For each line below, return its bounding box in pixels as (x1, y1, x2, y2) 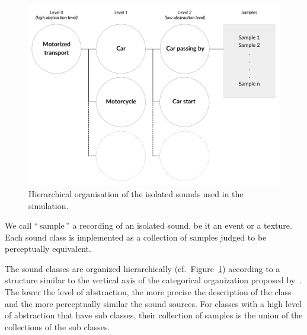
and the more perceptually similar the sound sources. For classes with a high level (5, 297, 302, 309)
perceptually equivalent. (5, 242, 91, 255)
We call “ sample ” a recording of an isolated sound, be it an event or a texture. (5, 219, 292, 232)
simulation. (28, 199, 69, 211)
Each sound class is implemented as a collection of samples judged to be (5, 230, 267, 243)
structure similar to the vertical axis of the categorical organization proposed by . (5, 274, 302, 286)
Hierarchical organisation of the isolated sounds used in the (28, 187, 244, 200)
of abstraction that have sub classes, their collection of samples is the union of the (5, 309, 303, 321)
